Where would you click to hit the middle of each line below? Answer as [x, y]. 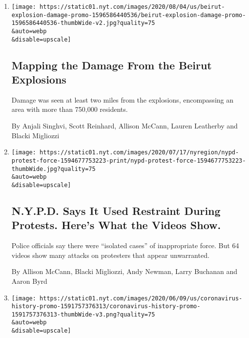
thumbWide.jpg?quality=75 [53, 169]
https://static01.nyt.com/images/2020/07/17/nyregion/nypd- [139, 153]
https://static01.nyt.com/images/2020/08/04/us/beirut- [132, 7]
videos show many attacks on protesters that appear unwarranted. [110, 255]
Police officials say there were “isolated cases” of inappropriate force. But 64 [125, 245]
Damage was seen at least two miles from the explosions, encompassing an [122, 99]
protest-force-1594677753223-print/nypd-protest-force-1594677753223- [129, 160]
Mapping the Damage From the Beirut [112, 65]
